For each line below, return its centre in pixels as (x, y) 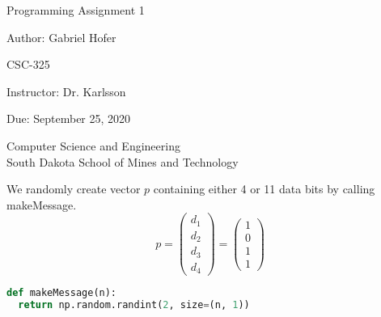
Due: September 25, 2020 (69, 118)
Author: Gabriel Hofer (61, 37)
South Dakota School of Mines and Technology (123, 161)
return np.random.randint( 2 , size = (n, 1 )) (134, 305)
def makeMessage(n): (62, 293)
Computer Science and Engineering (93, 145)
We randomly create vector (74, 189)
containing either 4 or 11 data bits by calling (264, 189)
